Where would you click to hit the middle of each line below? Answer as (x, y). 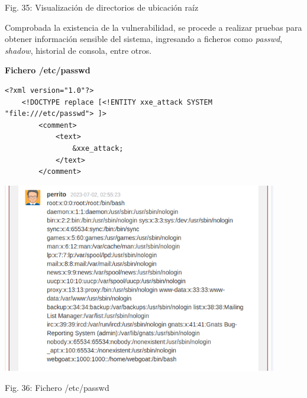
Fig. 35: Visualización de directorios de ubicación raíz (102, 7)
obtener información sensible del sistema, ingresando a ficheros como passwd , (144, 39)
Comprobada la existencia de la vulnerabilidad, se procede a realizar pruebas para (153, 27)
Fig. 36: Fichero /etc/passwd (57, 387)
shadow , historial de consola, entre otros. (78, 50)
